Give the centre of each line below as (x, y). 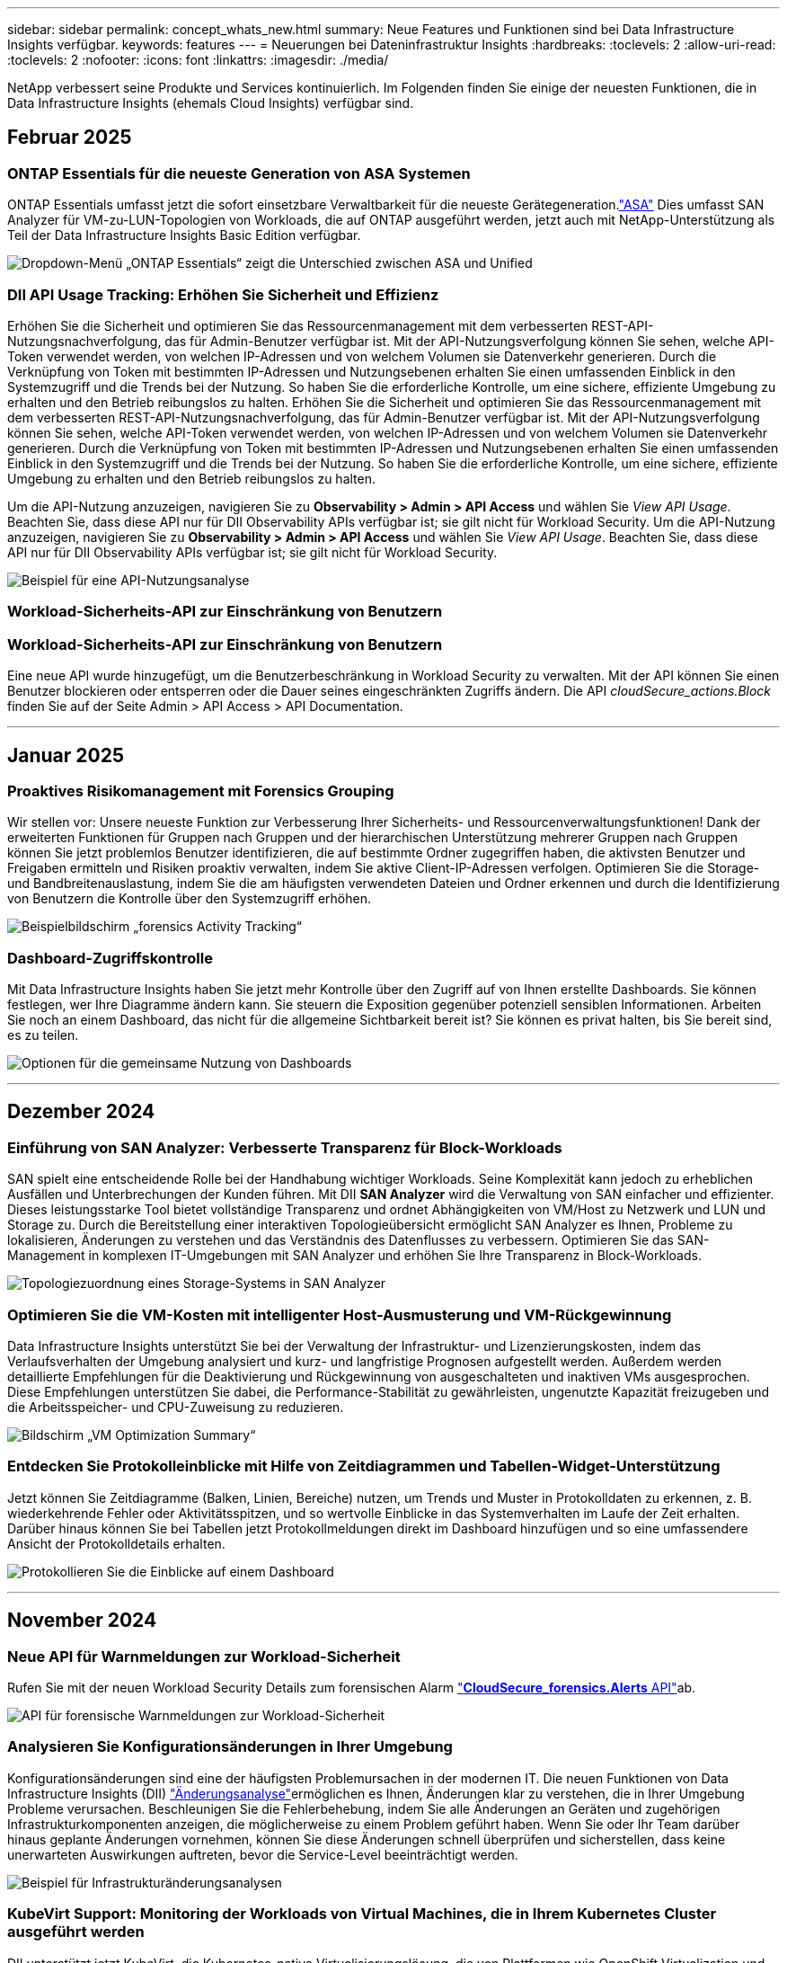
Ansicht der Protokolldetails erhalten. (116, 1543)
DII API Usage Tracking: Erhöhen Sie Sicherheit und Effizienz (223, 294)
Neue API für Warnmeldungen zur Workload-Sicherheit (204, 1656)
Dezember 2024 (81, 1112)
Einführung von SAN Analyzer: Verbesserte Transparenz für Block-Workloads (285, 1147)
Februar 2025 (70, 138)
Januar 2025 (66, 755)
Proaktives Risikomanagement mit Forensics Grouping (201, 791)
